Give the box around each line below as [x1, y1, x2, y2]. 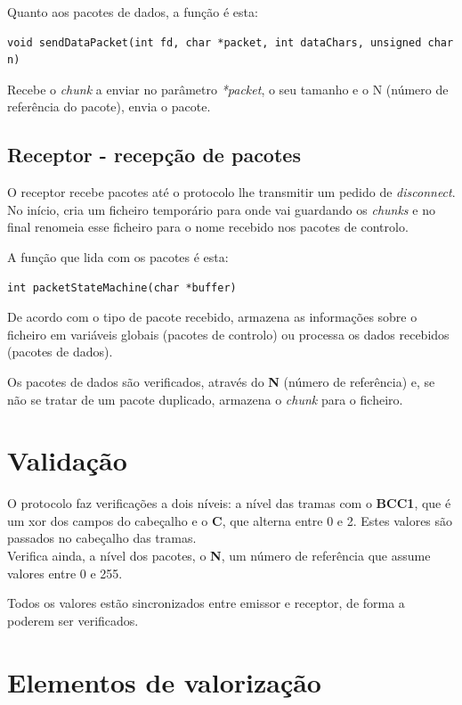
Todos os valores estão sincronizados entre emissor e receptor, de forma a [7, 594, 405, 612]
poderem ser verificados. [7, 611, 139, 629]
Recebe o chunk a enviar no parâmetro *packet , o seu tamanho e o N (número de [7, 79, 449, 98]
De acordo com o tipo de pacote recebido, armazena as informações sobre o [7, 307, 417, 326]
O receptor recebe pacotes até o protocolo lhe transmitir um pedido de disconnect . [7, 183, 456, 201]
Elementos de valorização [7, 663, 321, 700]
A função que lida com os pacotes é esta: [7, 247, 229, 266]
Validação [7, 442, 127, 479]
